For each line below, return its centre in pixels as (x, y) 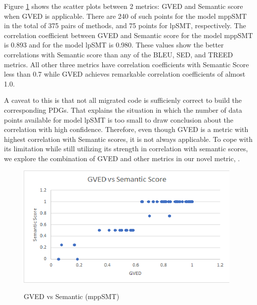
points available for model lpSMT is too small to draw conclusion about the (119, 119)
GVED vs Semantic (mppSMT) (72, 296)
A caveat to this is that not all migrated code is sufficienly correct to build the (123, 100)
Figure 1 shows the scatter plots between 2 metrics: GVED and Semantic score (124, 6)
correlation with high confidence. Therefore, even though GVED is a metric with (126, 129)
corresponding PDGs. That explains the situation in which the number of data (123, 109)
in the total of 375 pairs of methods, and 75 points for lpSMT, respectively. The (125, 25)
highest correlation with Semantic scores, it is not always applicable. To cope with (128, 139)
